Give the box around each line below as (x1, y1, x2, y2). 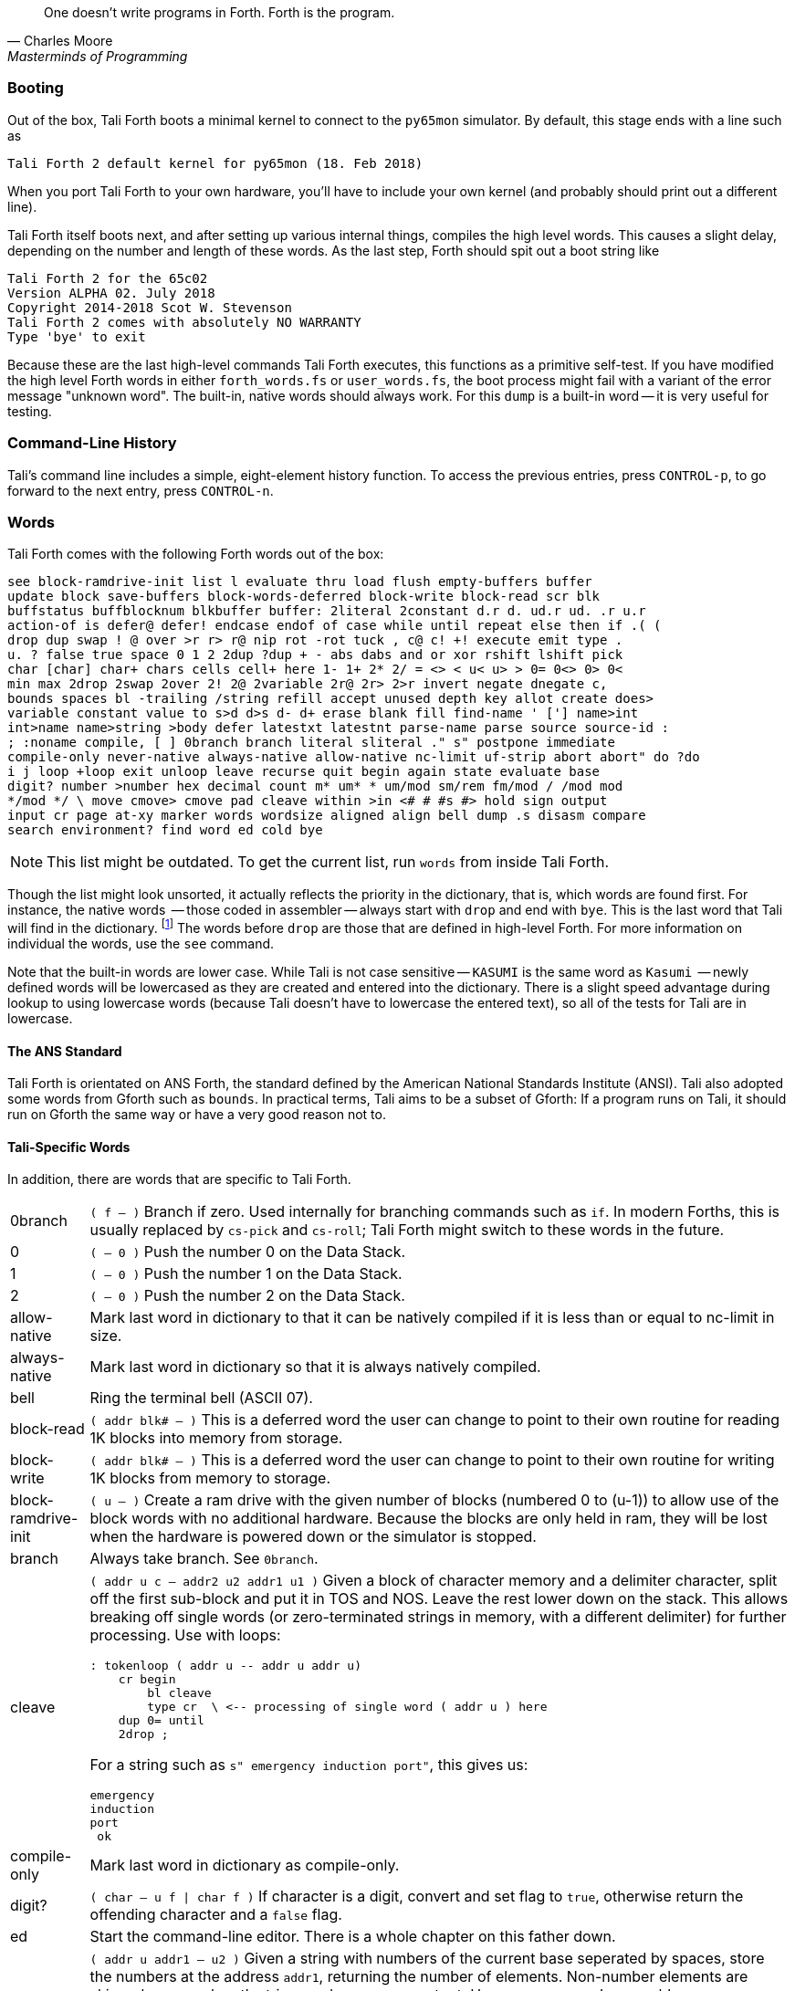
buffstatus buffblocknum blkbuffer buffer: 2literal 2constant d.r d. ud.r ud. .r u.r (7, 603, 646, 619)
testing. (7, 403, 52, 419)
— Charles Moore (7, 33, 113, 48)
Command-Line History (7, 434, 177, 453)
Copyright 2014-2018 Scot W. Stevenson (7, 299, 292, 315)
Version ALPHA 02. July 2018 (7, 285, 215, 300)
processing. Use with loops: (89, 1626, 281, 1645)
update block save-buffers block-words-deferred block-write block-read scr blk (7, 589, 601, 604)
